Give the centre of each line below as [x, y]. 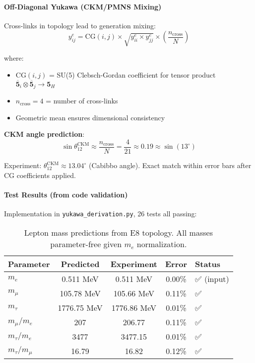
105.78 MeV [80, 293]
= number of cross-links [82, 101]
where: [14, 58]
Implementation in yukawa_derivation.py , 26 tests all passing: [100, 214]
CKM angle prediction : [44, 134]
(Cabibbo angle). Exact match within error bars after [170, 165]
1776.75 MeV [80, 307]
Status [208, 264]
